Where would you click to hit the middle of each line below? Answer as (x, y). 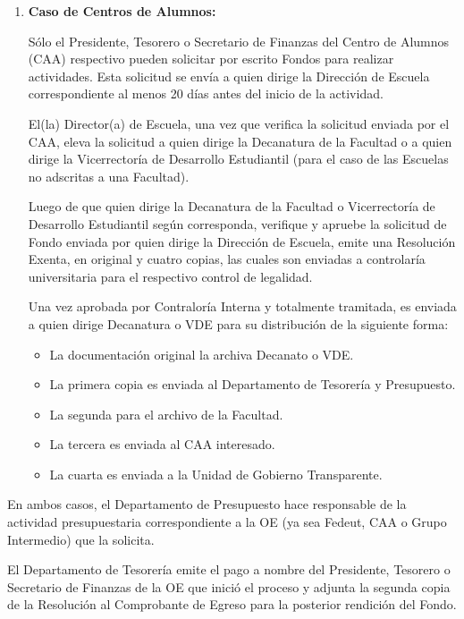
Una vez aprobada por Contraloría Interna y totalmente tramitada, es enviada (242, 306)
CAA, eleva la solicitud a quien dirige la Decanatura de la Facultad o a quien (240, 141)
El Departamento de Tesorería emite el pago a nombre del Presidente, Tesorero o (229, 569)
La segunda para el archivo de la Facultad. (166, 414)
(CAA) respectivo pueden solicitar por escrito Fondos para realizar (211, 59)
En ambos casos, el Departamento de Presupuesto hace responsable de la (207, 504)
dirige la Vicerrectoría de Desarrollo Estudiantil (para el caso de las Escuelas (238, 159)
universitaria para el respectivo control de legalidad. (170, 276)
